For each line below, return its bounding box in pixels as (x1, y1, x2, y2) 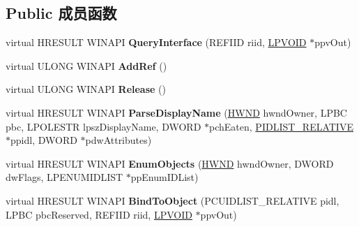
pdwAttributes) (85, 133, 152, 147)
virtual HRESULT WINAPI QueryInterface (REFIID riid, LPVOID (6, 35, 307, 50)
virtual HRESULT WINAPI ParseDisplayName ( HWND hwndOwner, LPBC (6, 105, 347, 119)
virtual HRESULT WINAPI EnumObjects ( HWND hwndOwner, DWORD (6, 156, 334, 170)
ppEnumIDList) (130, 170, 199, 184)
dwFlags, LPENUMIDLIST (6, 170, 123, 184)
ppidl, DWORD (10, 133, 77, 147)
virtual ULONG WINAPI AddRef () (6, 58, 167, 73)
